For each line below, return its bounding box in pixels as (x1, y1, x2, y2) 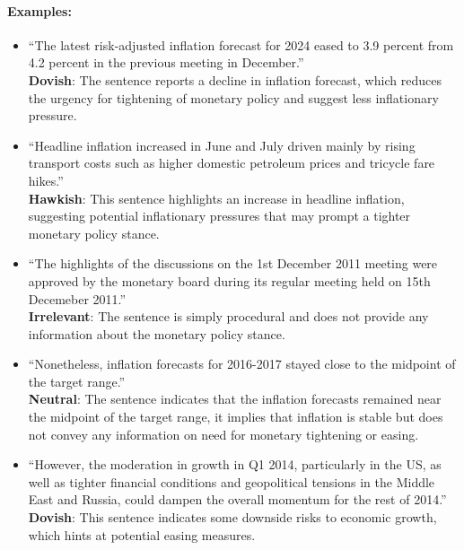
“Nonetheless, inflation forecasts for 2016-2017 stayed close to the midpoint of (28, 354, 456, 373)
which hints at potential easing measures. (28, 525, 256, 544)
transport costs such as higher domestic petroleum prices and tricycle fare (28, 153, 435, 172)
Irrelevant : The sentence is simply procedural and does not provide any (28, 307, 429, 326)
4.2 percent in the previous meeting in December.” (28, 53, 304, 72)
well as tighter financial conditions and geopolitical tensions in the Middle (28, 472, 435, 491)
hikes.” (28, 170, 64, 189)
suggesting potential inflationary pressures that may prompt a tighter (28, 206, 411, 225)
